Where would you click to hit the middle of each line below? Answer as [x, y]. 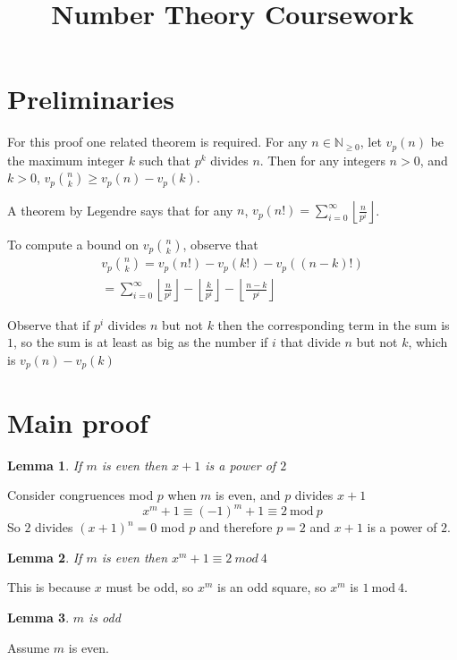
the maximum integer [66, 160]
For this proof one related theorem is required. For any [157, 142]
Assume [29, 647]
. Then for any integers [322, 160]
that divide [310, 342]
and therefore [236, 527]
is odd [105, 618]
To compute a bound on [73, 244]
